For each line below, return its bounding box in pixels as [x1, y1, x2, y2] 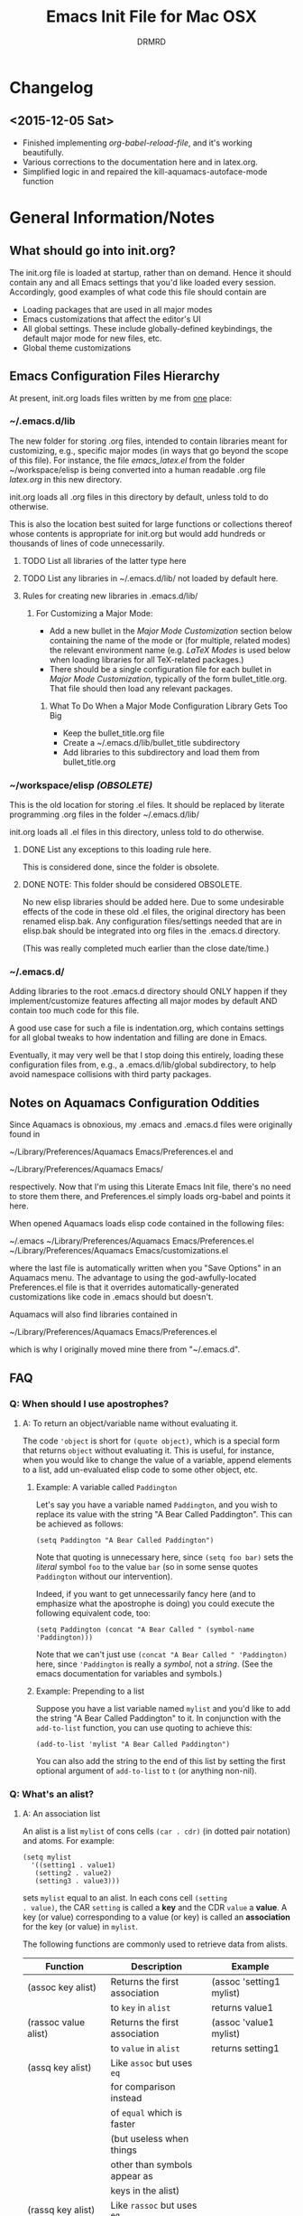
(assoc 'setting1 [211, 1976, 281, 1988]
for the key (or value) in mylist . [22, 1921, 138, 1932]
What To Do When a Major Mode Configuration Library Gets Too [49, 700, 289, 711]
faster [110, 2117, 136, 2130]
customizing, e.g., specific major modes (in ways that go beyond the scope [9, 445, 289, 455]
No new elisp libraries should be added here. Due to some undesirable [22, 897, 284, 907]
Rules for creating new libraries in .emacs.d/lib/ [22, 590, 198, 601]
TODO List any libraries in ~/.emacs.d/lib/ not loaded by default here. [22, 572, 279, 584]
